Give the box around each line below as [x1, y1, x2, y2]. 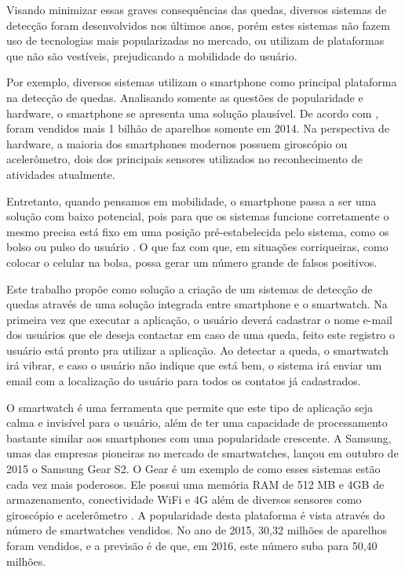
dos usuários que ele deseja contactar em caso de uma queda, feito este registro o [6, 326, 395, 343]
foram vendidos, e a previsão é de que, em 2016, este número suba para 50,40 [6, 537, 378, 553]
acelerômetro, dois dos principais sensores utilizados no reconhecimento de [6, 151, 363, 167]
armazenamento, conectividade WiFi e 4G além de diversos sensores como [6, 491, 362, 508]
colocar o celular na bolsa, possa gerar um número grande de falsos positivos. [6, 253, 378, 270]
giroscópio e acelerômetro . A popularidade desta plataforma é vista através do [6, 506, 385, 523]
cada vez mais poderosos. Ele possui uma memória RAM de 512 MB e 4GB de [6, 475, 385, 492]
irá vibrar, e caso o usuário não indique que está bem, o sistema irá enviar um [6, 357, 382, 373]
